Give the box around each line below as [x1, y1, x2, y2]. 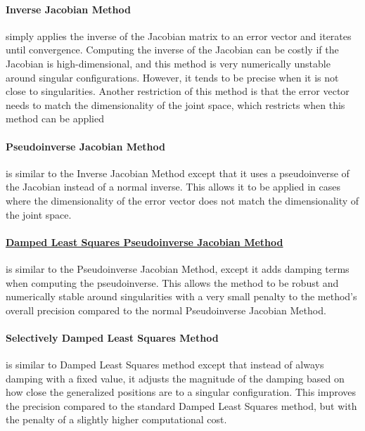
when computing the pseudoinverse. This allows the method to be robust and [6, 275, 339, 290]
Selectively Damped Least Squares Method [6, 330, 219, 345]
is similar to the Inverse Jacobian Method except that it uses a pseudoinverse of [6, 165, 350, 180]
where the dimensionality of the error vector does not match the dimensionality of [6, 193, 359, 207]
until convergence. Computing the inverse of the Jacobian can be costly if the [6, 42, 339, 57]
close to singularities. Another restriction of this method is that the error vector [6, 84, 350, 98]
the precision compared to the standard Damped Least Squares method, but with [6, 398, 357, 413]
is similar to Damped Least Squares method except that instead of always [6, 357, 324, 372]
